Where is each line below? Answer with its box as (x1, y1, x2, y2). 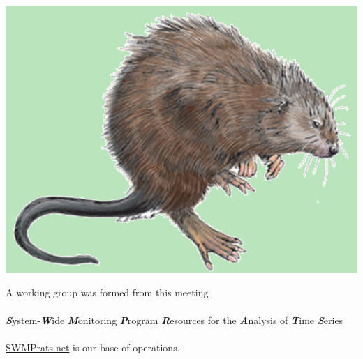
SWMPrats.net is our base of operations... (6, 339, 186, 354)
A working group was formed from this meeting (6, 285, 209, 300)
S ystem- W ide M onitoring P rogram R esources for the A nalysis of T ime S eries (6, 312, 343, 327)
